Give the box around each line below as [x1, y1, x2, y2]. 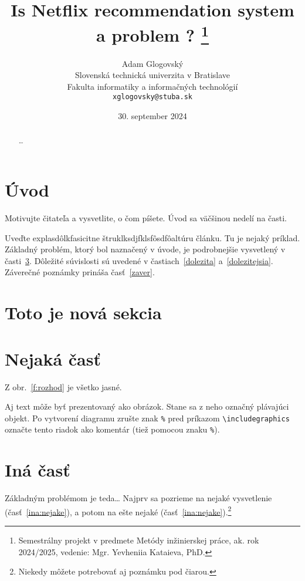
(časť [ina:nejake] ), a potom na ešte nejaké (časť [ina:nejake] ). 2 [5, 504, 232, 518]
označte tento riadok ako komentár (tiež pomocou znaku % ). [5, 423, 220, 435]
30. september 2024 [118, 110, 187, 122]
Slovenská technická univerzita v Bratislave [74, 69, 231, 81]
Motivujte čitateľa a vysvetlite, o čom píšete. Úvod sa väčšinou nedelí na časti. [5, 212, 287, 224]
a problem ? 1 [96, 21, 209, 47]
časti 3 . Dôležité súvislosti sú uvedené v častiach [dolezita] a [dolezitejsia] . [5, 254, 273, 266]
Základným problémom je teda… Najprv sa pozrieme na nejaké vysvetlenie [5, 492, 272, 504]
